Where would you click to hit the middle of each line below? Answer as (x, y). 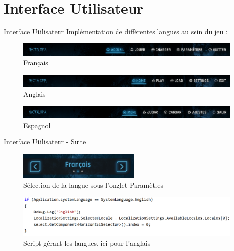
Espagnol (37, 125)
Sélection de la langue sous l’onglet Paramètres (94, 184)
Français (36, 63)
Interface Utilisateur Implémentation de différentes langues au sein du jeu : (116, 31)
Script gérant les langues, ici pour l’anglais (87, 242)
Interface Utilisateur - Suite (45, 142)
